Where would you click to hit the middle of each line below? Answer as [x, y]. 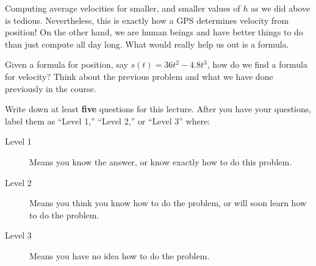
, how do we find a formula [257, 64]
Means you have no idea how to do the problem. [120, 255]
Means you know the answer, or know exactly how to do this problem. [161, 161]
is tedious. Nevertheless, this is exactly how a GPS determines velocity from [147, 20]
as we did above [281, 8]
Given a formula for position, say [66, 64]
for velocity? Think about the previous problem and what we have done [139, 76]
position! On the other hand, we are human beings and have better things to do [154, 32]
